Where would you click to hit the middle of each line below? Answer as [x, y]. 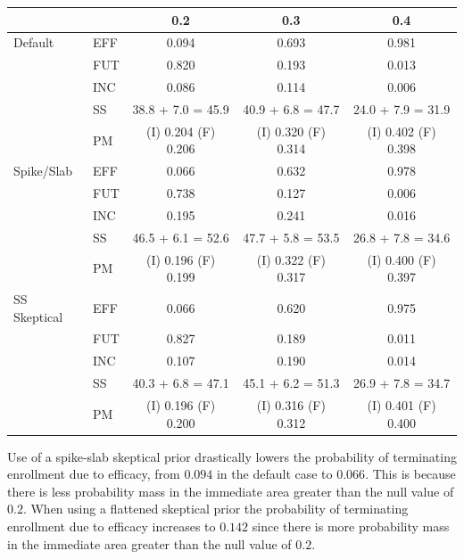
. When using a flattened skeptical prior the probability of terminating [215, 509]
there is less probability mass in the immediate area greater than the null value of [231, 491]
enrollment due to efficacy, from [94, 474]
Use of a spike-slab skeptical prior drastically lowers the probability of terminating [232, 456]
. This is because [410, 474]
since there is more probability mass [351, 526]
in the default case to [274, 474]
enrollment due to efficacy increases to [112, 526]
